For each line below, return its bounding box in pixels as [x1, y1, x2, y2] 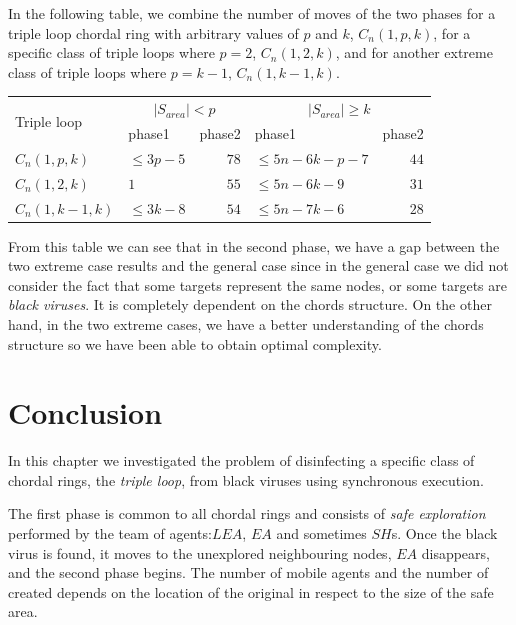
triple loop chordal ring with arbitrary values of [8, 22, 299, 43]
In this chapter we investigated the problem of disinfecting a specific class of [8, 450, 475, 471]
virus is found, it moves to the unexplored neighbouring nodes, [8, 542, 392, 563]
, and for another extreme [335, 42, 493, 63]
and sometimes [276, 523, 367, 544]
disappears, [421, 542, 490, 563]
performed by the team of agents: [8, 523, 212, 544]
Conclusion [8, 392, 163, 433]
